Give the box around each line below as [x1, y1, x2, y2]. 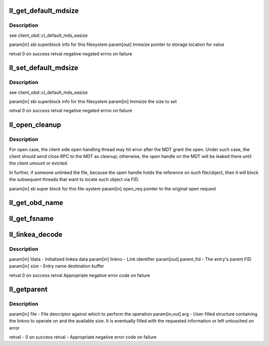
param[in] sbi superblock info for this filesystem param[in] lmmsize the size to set [9, 99, 177, 105]
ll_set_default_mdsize [9, 64, 79, 72]
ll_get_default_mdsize [9, 6, 79, 15]
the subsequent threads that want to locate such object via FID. [9, 176, 139, 182]
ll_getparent [9, 285, 48, 294]
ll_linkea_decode [9, 230, 63, 239]
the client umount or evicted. [9, 160, 68, 167]
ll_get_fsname [9, 214, 54, 223]
